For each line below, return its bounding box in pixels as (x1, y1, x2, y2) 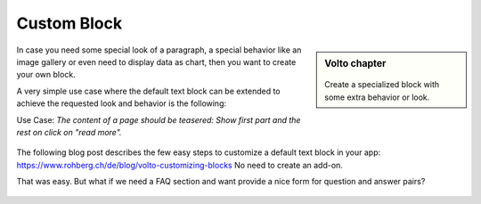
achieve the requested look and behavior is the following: (16, 98, 227, 109)
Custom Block (16, 13, 123, 33)
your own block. (16, 69, 76, 80)
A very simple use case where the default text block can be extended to (16, 86, 281, 96)
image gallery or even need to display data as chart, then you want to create (16, 56, 297, 67)
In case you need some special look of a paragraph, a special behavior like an (16, 45, 302, 55)
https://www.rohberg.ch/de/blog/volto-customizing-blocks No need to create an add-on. (16, 159, 343, 170)
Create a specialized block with (324, 79, 440, 90)
